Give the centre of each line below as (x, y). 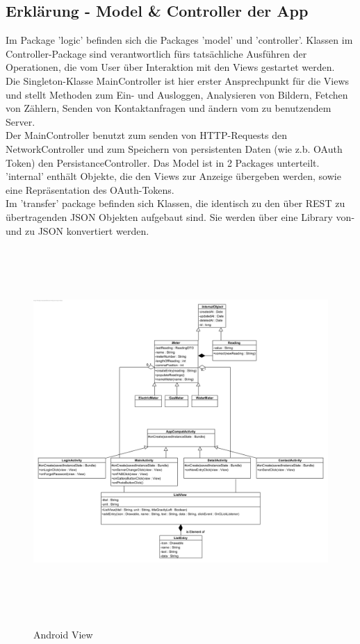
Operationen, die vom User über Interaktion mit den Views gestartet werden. (170, 67)
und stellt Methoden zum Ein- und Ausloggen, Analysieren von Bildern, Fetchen (177, 94)
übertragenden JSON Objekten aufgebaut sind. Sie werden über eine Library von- (180, 216)
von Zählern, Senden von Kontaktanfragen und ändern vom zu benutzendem (169, 108)
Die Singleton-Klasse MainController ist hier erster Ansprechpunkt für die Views (178, 80)
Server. (21, 121)
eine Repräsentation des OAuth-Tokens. (90, 189)
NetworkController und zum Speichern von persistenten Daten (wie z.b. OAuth (174, 148)
